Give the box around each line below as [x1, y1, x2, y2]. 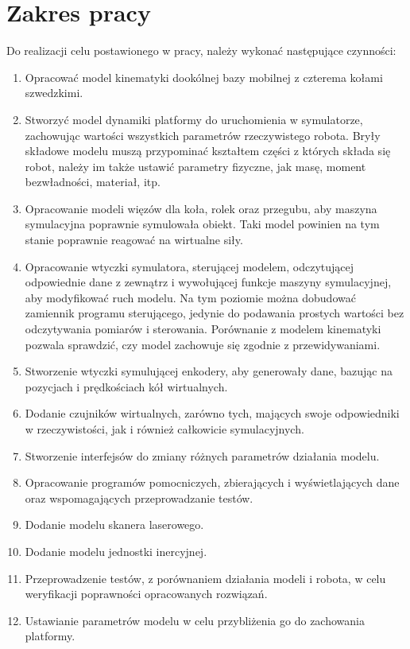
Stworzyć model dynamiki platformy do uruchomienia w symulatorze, [25, 111, 363, 127]
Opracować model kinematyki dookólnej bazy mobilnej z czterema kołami [25, 68, 383, 85]
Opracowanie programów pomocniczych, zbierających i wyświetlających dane [25, 474, 400, 491]
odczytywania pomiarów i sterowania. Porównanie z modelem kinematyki [25, 321, 381, 337]
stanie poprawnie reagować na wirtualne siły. [25, 231, 243, 248]
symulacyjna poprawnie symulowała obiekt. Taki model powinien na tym [25, 216, 380, 232]
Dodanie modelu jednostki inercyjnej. [25, 542, 207, 559]
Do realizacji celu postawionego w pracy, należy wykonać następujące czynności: [6, 42, 396, 59]
